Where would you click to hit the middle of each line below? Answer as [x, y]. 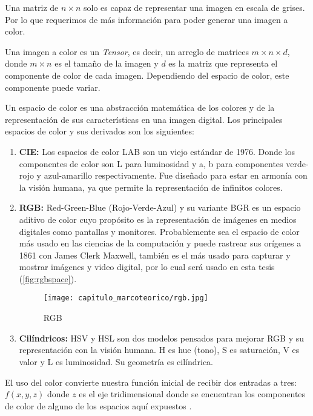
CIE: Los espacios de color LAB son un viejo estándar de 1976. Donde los [157, 151]
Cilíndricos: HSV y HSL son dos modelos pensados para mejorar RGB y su [161, 338]
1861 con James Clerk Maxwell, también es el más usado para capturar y [155, 255]
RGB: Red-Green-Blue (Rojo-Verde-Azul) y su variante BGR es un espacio [160, 207]
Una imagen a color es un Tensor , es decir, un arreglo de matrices [127, 51]
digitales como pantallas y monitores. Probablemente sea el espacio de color [159, 231]
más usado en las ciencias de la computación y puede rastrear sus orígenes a [160, 243]
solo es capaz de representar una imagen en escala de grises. [194, 7]
